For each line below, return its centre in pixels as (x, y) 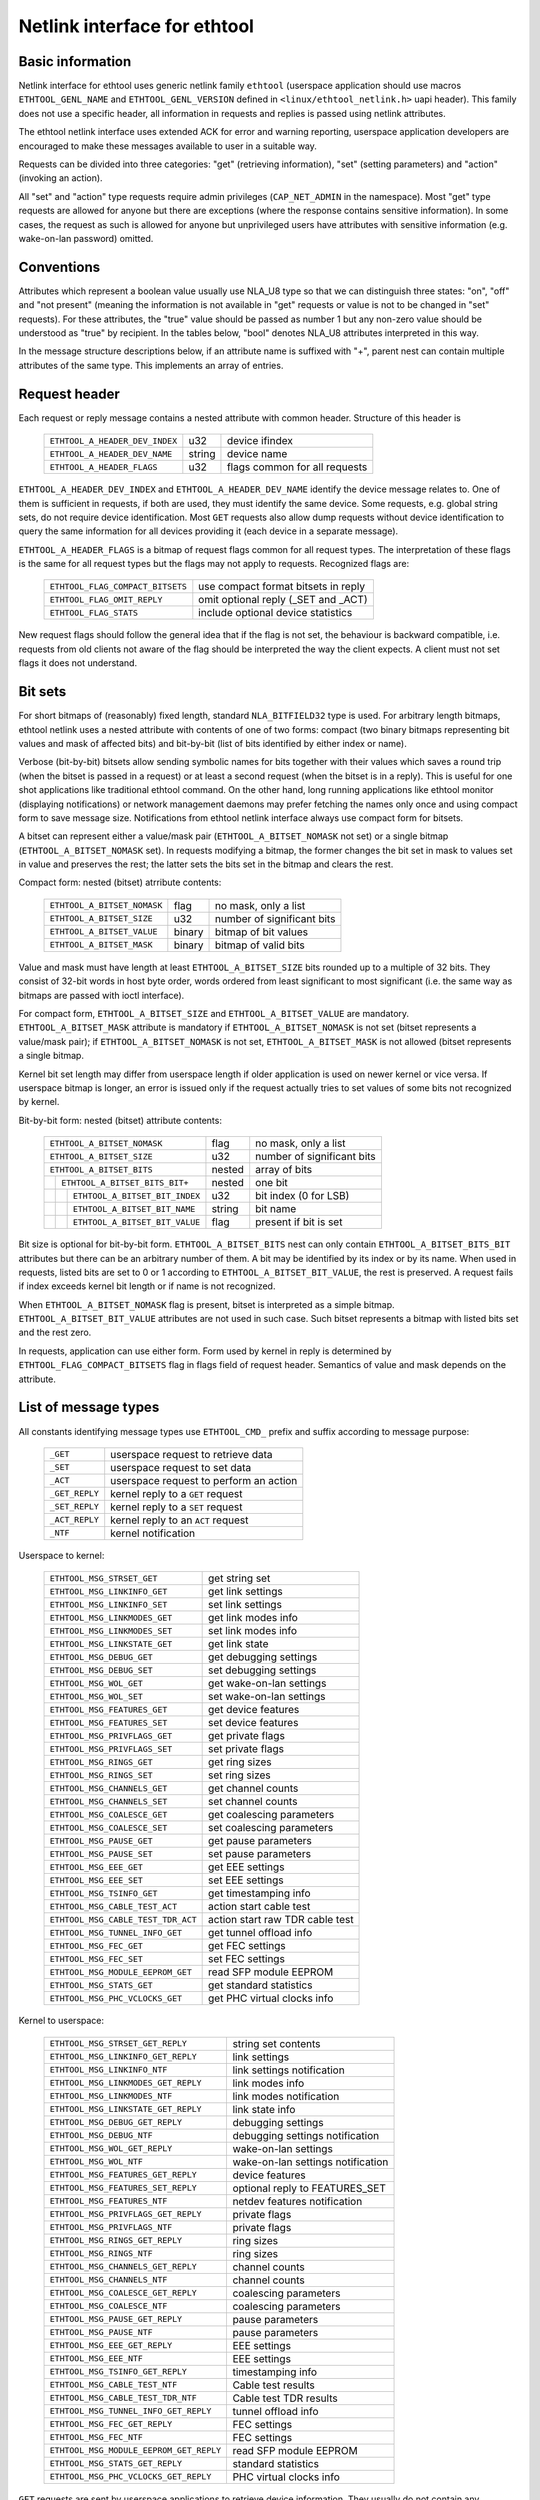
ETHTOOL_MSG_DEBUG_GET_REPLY (116, 2122)
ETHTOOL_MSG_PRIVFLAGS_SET (111, 1748)
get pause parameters (260, 1841)
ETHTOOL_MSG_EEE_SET (96, 1880)
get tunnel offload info (260, 1933)
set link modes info (253, 1631)
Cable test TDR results (285, 2398)
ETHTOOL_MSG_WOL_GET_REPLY (111, 2148)
